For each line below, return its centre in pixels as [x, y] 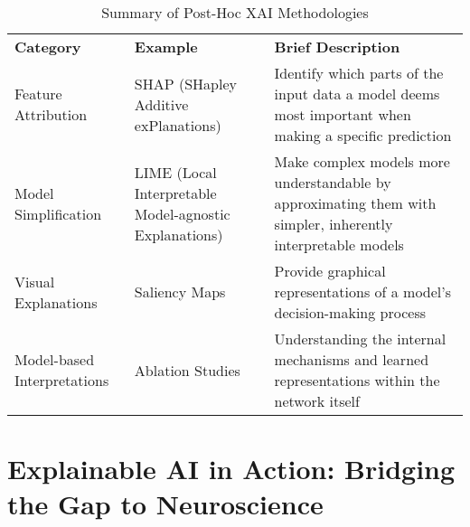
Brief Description [337, 47]
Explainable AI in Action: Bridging [231, 469]
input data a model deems [357, 94]
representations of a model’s [363, 292]
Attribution [51, 114]
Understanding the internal [360, 339]
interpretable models [339, 245]
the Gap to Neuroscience [165, 504]
